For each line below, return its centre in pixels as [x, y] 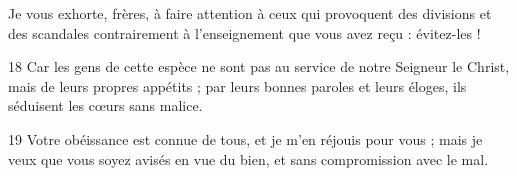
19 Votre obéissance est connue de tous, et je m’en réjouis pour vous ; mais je [245, 138]
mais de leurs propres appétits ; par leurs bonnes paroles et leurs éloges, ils [237, 85]
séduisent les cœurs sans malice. [105, 105]
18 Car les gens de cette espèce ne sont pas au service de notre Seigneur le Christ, [259, 66]
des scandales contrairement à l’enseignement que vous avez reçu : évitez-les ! [244, 32]
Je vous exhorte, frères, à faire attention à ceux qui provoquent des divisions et [250, 13]
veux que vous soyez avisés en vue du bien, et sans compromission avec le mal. [248, 158]
